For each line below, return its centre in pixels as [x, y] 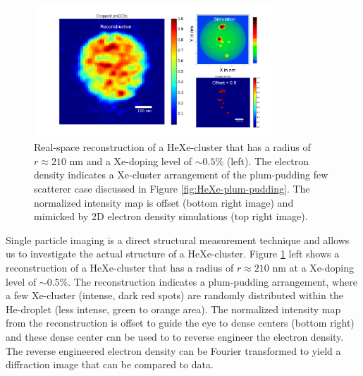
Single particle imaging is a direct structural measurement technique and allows [178, 239]
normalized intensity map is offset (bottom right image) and [164, 202]
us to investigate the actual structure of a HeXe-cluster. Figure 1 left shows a [173, 254]
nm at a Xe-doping [313, 267]
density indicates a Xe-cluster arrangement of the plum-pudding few [181, 175]
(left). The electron [268, 160]
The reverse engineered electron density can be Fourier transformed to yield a [173, 350]
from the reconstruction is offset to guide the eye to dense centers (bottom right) [180, 323]
